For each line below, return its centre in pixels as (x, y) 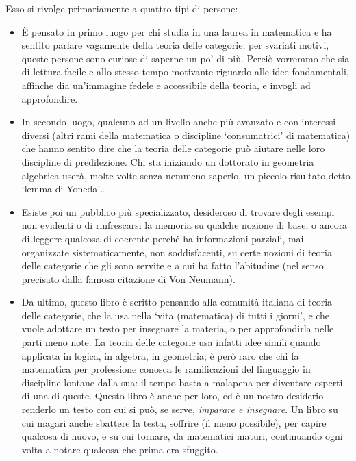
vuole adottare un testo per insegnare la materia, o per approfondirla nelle (178, 328)
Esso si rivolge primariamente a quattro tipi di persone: (122, 8)
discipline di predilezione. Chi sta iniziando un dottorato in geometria (168, 161)
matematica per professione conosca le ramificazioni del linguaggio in (166, 369)
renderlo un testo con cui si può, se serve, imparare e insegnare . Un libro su (180, 409)
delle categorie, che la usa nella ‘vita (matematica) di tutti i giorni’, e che (176, 315)
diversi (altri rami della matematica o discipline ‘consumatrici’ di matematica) (186, 135)
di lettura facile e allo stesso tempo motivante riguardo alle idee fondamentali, (185, 72)
